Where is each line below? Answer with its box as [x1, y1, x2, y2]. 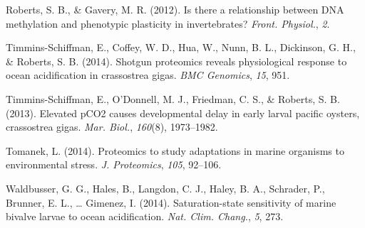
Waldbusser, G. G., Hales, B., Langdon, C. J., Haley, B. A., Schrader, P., [6, 180, 325, 195]
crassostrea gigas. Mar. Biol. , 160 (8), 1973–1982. [6, 119, 218, 134]
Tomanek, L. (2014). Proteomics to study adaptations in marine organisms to [6, 143, 344, 158]
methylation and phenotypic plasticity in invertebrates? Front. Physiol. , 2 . [6, 16, 330, 31]
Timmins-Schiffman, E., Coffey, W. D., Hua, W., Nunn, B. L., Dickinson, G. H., [6, 40, 356, 55]
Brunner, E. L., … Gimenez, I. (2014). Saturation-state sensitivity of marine [6, 195, 336, 210]
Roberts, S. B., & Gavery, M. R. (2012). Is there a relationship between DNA [6, 2, 344, 16]
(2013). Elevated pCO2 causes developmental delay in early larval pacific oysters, [6, 105, 360, 120]
